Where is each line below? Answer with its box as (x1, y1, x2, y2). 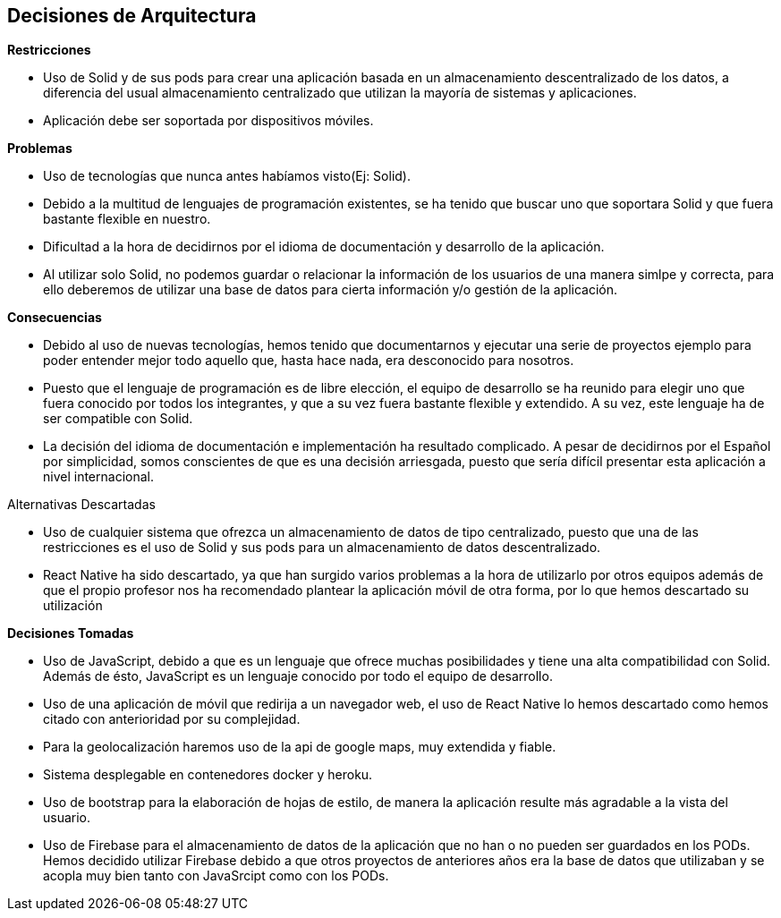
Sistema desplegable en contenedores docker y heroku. (43, 767, 373, 783)
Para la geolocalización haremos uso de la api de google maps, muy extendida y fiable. (43, 739, 556, 755)
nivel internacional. (43, 469, 154, 485)
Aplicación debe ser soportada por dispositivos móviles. (43, 113, 374, 129)
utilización (43, 598, 103, 614)
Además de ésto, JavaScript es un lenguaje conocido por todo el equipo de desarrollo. (43, 668, 553, 684)
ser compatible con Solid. (43, 411, 193, 427)
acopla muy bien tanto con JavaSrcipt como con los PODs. (43, 868, 389, 884)
